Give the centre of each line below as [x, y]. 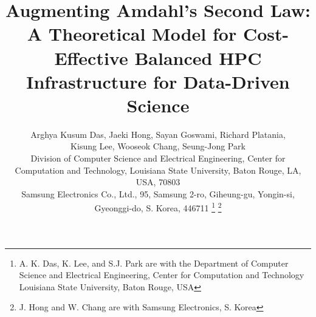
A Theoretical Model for [132, 34]
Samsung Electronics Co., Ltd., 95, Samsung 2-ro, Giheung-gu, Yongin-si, [158, 193]
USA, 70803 [158, 182]
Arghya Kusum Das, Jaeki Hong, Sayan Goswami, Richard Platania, [158, 134]
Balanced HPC [198, 57]
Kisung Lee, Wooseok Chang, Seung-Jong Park [158, 146]
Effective [91, 57]
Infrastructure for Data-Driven [158, 81]
